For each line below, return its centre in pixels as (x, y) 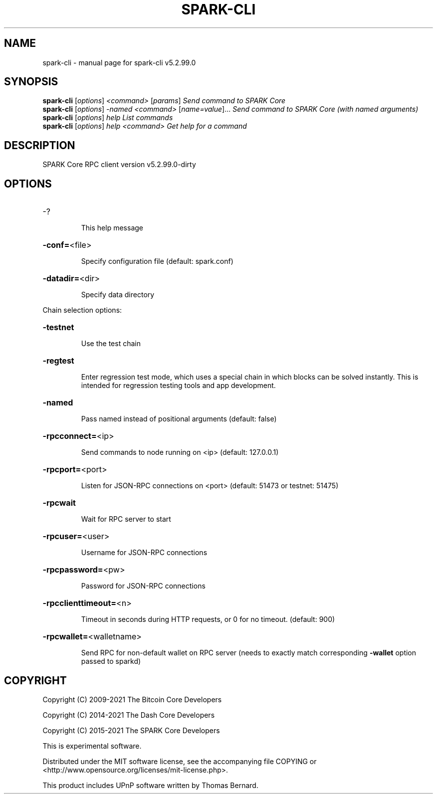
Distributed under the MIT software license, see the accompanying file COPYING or (180, 761)
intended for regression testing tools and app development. (178, 386)
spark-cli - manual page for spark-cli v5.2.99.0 (119, 62)
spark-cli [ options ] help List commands (108, 118)
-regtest (58, 361)
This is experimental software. (92, 746)
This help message (112, 228)
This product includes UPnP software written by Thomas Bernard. (150, 785)
